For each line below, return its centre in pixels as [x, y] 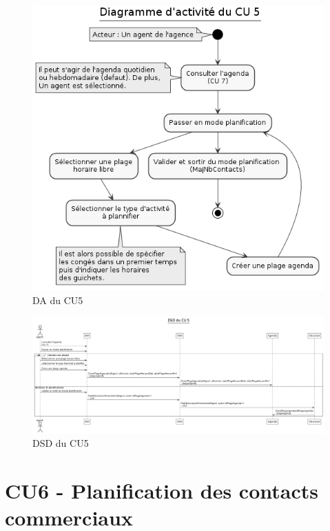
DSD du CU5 [61, 443]
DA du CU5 [58, 300]
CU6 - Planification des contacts [162, 491]
